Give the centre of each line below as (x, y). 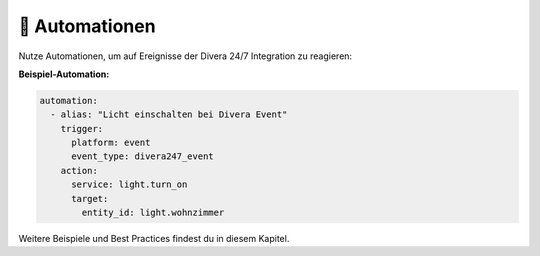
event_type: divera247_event (142, 156)
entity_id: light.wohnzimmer (153, 213)
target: (90, 198)
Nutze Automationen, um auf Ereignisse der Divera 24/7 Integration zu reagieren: (185, 56)
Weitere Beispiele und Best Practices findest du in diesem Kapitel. (154, 239)
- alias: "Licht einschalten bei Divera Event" (169, 114)
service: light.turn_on (129, 184)
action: (79, 170)
